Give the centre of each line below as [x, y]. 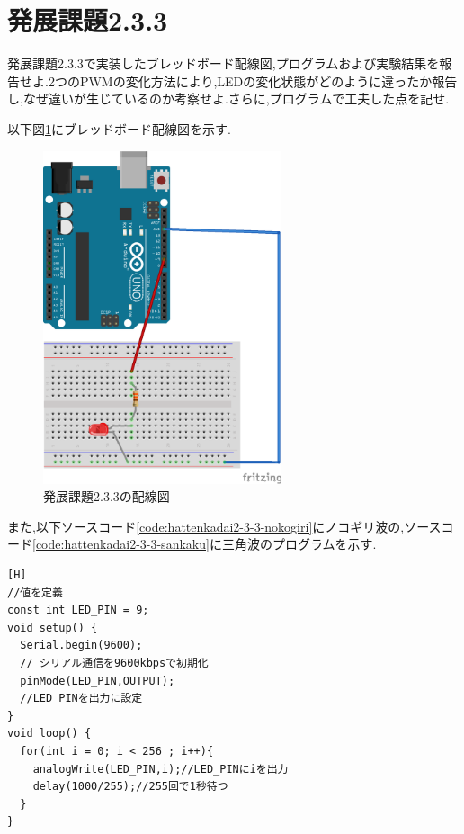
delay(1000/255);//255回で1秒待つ [130, 787]
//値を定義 [35, 592]
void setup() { [53, 628]
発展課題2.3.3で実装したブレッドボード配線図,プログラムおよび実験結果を [223, 63]
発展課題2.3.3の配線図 [107, 496]
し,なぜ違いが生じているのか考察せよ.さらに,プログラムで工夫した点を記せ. [228, 99]
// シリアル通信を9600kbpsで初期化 [114, 663]
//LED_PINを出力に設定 [81, 699]
